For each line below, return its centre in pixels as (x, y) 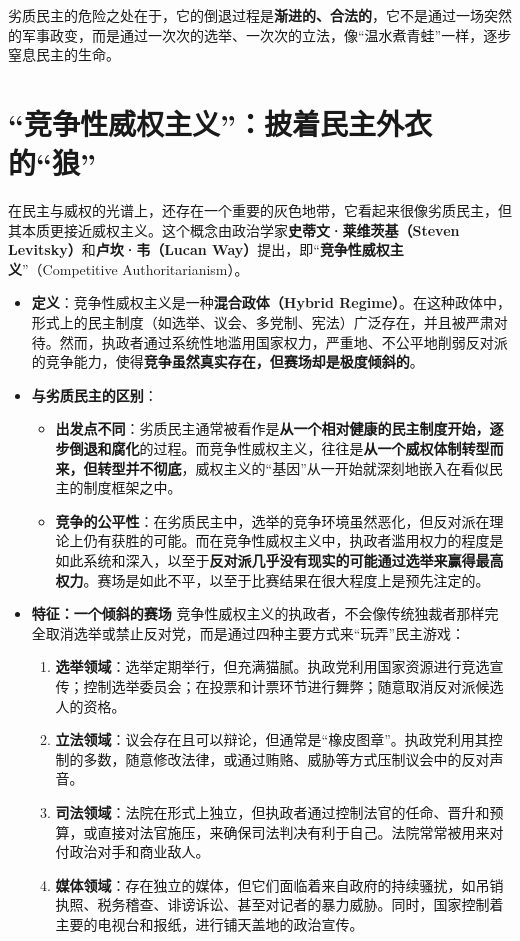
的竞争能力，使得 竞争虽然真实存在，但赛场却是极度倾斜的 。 (227, 361)
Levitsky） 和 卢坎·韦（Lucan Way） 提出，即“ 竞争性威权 (199, 249)
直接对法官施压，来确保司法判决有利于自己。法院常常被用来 (293, 831)
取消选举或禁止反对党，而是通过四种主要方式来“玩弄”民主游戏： (255, 632)
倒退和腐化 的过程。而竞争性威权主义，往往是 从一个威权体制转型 (279, 448)
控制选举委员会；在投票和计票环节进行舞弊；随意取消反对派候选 (293, 685)
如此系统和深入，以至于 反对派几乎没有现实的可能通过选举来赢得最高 (279, 560)
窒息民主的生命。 (64, 54)
